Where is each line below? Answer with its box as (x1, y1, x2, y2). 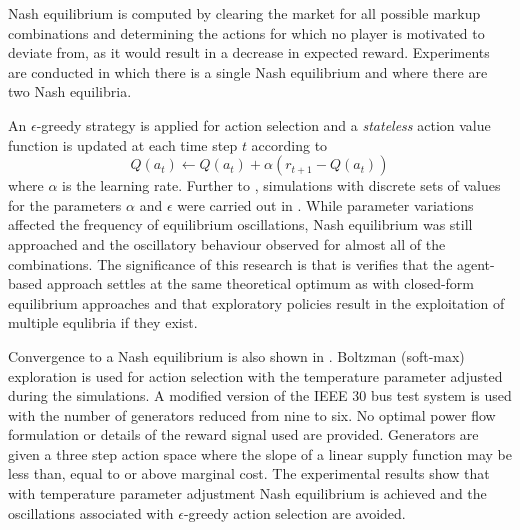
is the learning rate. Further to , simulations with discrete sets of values (62, 175, 501, 196)
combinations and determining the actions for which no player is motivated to (8, 22, 485, 43)
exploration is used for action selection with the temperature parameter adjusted (8, 365, 503, 386)
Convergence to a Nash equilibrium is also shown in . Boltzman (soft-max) (8, 345, 465, 366)
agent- (457, 253, 495, 274)
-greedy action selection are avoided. (183, 502, 406, 523)
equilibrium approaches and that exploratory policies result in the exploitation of (8, 292, 505, 313)
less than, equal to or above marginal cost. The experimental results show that (8, 463, 490, 484)
